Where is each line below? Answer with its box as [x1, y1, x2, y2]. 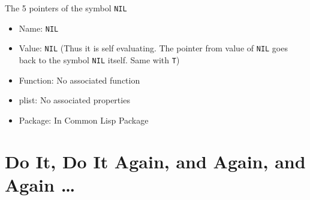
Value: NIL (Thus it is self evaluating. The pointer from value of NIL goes [19, 42, 288, 54]
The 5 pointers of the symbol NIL [5, 2, 127, 14]
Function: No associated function [19, 73, 140, 86]
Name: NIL [19, 21, 59, 34]
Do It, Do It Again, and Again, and [5, 149, 306, 173]
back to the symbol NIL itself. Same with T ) [19, 53, 180, 66]
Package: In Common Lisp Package [19, 113, 149, 126]
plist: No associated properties [19, 94, 130, 106]
